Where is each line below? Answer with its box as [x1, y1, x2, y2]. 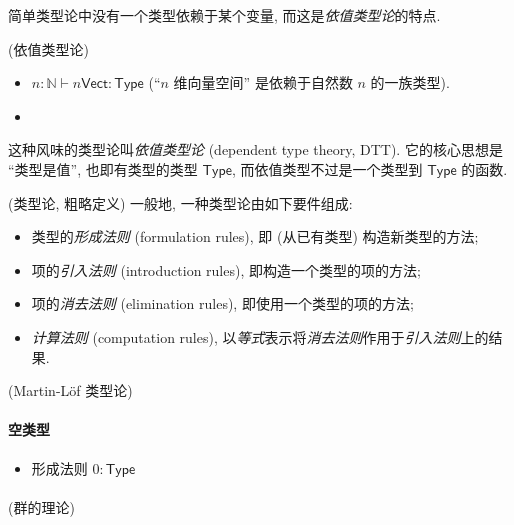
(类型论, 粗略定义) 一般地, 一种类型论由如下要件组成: [8, 192, 353, 213]
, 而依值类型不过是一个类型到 [231, 158, 423, 179]
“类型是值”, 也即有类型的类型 [8, 158, 198, 179]
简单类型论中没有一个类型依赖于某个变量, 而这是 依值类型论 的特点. [8, 5, 441, 25]
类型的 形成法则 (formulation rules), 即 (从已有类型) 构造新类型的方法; [31, 226, 479, 247]
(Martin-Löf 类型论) [8, 380, 133, 401]
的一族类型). [370, 72, 450, 93]
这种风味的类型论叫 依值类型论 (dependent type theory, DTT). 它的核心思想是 [8, 139, 503, 160]
